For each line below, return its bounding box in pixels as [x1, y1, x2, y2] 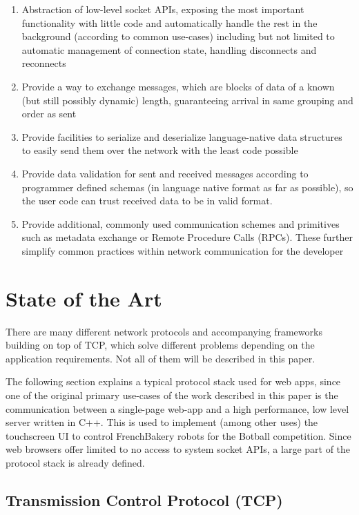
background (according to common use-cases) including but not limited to [21, 29, 335, 43]
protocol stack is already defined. [6, 455, 145, 469]
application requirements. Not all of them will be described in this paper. [6, 351, 316, 365]
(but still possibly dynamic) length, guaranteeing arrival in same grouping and [21, 93, 353, 107]
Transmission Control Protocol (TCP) [6, 489, 283, 510]
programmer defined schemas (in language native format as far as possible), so [21, 179, 353, 194]
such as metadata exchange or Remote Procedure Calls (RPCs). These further [21, 230, 353, 244]
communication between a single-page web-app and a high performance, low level [6, 401, 349, 416]
